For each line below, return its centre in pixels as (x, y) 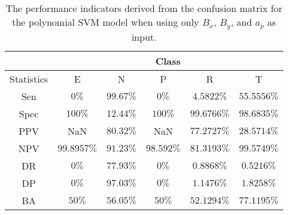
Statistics (29, 78)
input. (144, 37)
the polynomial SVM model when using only (106, 22)
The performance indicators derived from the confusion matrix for (144, 8)
